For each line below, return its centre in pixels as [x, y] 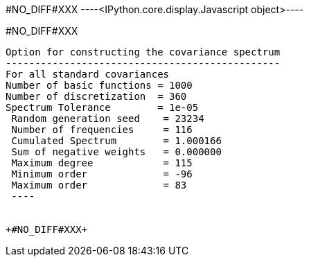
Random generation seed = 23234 [108, 119]
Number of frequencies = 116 [102, 130]
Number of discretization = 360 [96, 96]
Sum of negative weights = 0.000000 [116, 152]
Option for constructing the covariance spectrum [143, 52]
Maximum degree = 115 [102, 163]
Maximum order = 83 [99, 185]
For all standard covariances [88, 74]
